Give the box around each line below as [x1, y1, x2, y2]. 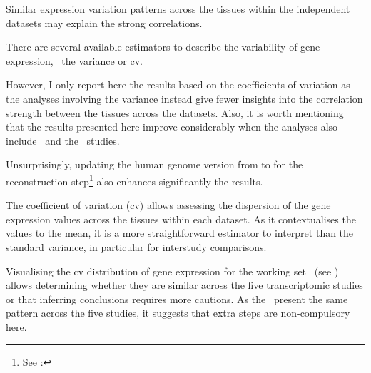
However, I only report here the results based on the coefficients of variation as [6, 77, 350, 92]
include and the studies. [6, 133, 120, 148]
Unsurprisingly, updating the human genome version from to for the [6, 157, 303, 172]
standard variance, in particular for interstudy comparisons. [6, 239, 267, 254]
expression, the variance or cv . [6, 53, 143, 68]
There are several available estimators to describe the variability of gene [6, 39, 320, 54]
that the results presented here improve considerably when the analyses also [6, 119, 338, 134]
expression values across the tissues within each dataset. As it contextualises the [6, 211, 356, 226]
